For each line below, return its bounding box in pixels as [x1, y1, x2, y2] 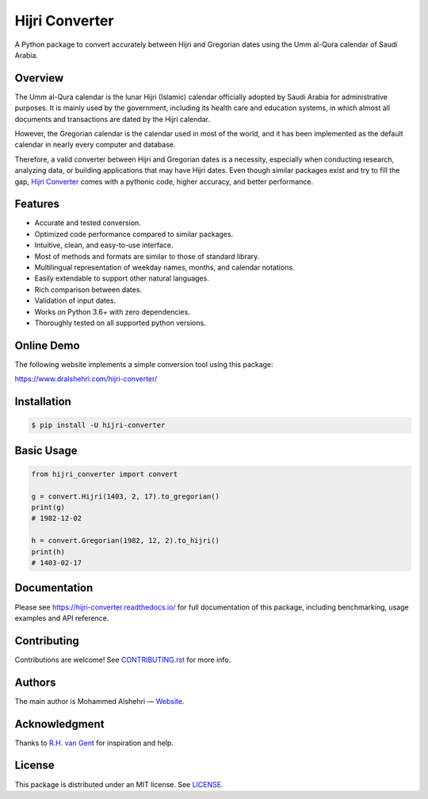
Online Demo [14, 338, 80, 352]
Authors [14, 675, 56, 689]
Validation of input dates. [34, 296, 117, 305]
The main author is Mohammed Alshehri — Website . [14, 696, 185, 705]
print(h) [31, 547, 66, 556]
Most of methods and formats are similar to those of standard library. [34, 251, 260, 261]
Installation [14, 395, 71, 408]
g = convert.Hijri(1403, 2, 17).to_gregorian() [31, 491, 220, 501]
